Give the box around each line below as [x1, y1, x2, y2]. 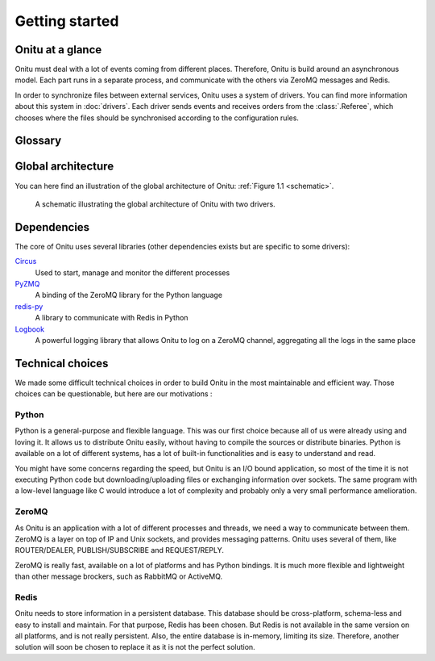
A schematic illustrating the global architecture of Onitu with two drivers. [35, 199, 275, 209]
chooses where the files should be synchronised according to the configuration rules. [14, 113, 300, 123]
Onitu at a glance [14, 43, 102, 56]
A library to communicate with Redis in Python [35, 313, 188, 323]
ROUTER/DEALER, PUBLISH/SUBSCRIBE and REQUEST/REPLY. [14, 546, 225, 555]
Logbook [14, 324, 44, 334]
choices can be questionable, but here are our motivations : [14, 389, 213, 399]
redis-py [14, 301, 43, 311]
